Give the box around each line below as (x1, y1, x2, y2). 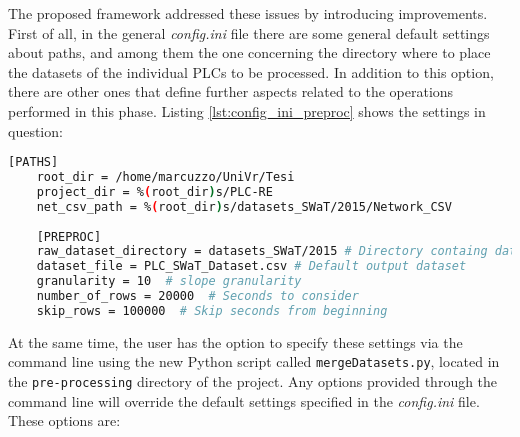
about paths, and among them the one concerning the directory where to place (8, 42, 491, 63)
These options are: (8, 410, 121, 431)
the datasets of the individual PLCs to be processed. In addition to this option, (8, 61, 494, 82)
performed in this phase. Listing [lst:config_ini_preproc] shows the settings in (8, 100, 486, 121)
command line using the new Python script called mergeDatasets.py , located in (8, 351, 500, 372)
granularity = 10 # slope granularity (36, 274, 302, 289)
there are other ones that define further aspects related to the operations (8, 81, 454, 102)
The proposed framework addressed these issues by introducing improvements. (8, 3, 488, 23)
